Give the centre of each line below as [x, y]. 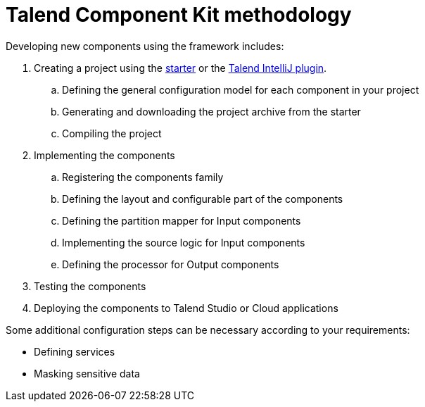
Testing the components [90, 286]
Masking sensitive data [87, 373]
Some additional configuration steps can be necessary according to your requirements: [208, 330]
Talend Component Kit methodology [179, 15]
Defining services [75, 351]
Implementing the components [104, 155]
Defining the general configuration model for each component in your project [241, 89]
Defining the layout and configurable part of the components [203, 199]
